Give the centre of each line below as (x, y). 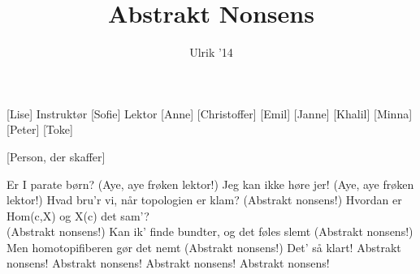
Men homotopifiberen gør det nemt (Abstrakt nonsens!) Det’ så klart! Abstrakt (204, 247)
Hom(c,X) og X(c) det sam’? (78, 215)
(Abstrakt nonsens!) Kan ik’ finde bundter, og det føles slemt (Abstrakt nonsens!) (210, 231)
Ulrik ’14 (211, 52)
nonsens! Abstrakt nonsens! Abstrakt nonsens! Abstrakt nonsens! (168, 263)
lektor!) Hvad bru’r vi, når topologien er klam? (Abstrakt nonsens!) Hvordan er (204, 200)
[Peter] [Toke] (40, 129)
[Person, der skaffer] (56, 156)
